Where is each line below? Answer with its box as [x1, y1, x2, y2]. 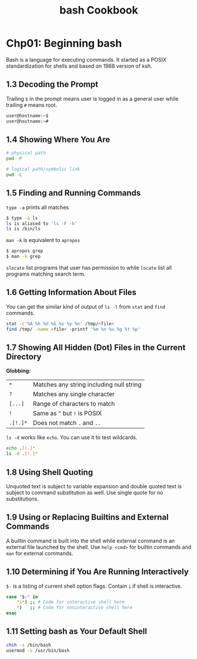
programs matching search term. [6, 270, 86, 277]
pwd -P [6, 155, 22, 162]
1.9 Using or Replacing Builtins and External [6, 512, 169, 522]
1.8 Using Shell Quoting [6, 467, 93, 477]
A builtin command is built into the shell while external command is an [6, 537, 175, 544]
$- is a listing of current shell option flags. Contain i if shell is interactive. [6, 582, 182, 590]
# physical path [6, 150, 46, 156]
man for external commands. [6, 549, 74, 557]
